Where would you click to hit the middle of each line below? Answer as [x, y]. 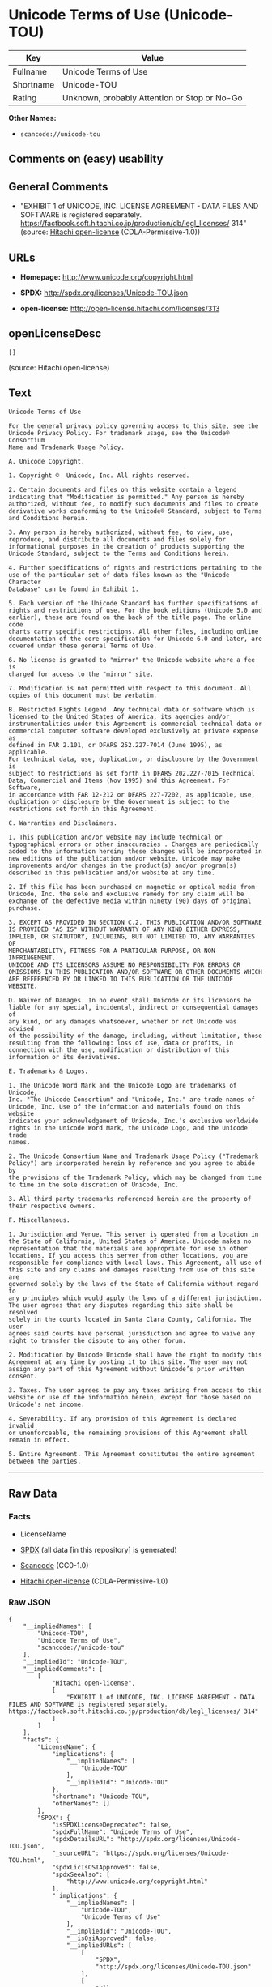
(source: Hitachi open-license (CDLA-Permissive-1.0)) [110, 232]
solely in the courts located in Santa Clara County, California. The [130, 1319]
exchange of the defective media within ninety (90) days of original [130, 901]
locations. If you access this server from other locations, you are [128, 1255]
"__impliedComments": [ [63, 1669]
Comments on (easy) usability [86, 159]
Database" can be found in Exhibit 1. [74, 589]
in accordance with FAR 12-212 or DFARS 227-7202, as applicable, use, [132, 795]
